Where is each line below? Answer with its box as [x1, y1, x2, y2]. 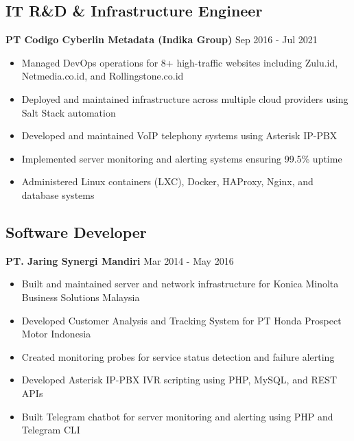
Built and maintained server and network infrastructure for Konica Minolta [21, 276, 339, 291]
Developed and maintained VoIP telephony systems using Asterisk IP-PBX [21, 128, 338, 143]
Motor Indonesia [21, 326, 91, 341]
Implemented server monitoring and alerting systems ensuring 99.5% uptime [21, 151, 342, 165]
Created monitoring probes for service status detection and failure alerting [21, 349, 335, 363]
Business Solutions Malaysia [21, 289, 140, 304]
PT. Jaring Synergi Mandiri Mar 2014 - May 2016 [5, 253, 234, 267]
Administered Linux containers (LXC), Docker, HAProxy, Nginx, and [21, 174, 314, 189]
